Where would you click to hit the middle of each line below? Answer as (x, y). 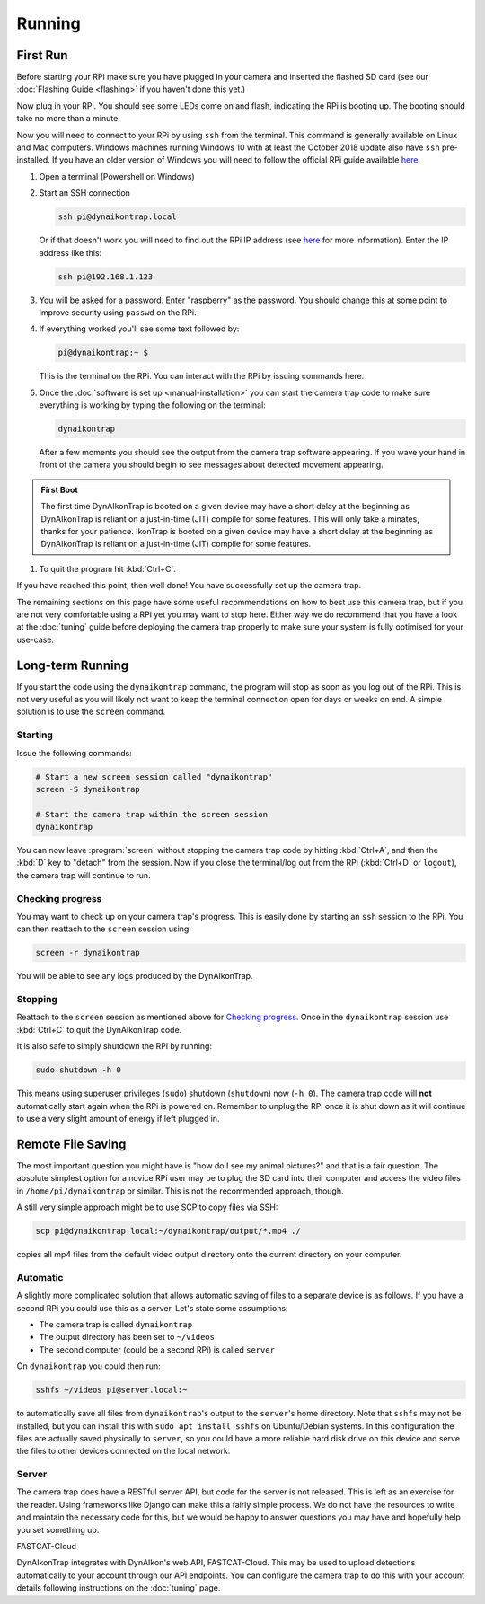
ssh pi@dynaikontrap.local (117, 217)
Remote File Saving (71, 1144)
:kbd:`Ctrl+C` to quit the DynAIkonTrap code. (99, 1029)
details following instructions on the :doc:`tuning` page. (119, 1588)
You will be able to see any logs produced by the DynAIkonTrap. (135, 976)
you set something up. (58, 1529)
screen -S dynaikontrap (88, 789)
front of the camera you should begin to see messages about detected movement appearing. (211, 465)
